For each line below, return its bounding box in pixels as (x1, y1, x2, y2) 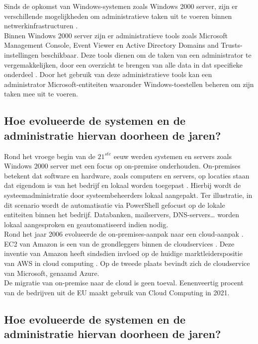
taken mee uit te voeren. (4, 88, 78, 99)
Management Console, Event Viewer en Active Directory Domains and (4, 40, 219, 50)
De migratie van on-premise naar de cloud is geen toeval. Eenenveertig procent (4, 277, 244, 288)
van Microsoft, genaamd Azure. (4, 267, 99, 278)
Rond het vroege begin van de (4, 151, 95, 161)
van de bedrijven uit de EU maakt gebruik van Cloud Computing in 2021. (4, 287, 230, 297)
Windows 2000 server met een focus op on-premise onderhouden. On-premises (4, 161, 241, 171)
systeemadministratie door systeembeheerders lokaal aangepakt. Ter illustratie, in (4, 189, 253, 200)
